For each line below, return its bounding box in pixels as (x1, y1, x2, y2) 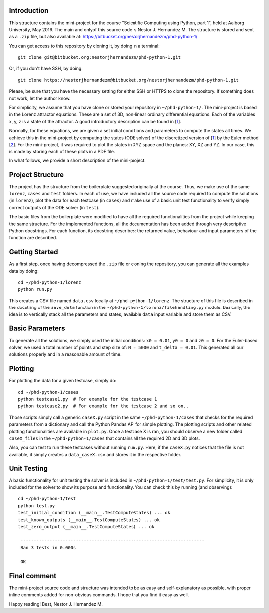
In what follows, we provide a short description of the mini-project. (9, 157, 146, 163)
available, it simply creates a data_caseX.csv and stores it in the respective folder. (9, 451, 182, 457)
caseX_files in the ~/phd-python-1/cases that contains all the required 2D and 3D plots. (9, 435, 200, 441)
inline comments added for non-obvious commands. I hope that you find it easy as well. (9, 592, 189, 598)
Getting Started (9, 248, 58, 256)
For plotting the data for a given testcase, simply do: (9, 378, 117, 384)
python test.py (18, 503, 55, 508)
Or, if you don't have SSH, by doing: (9, 65, 83, 72)
